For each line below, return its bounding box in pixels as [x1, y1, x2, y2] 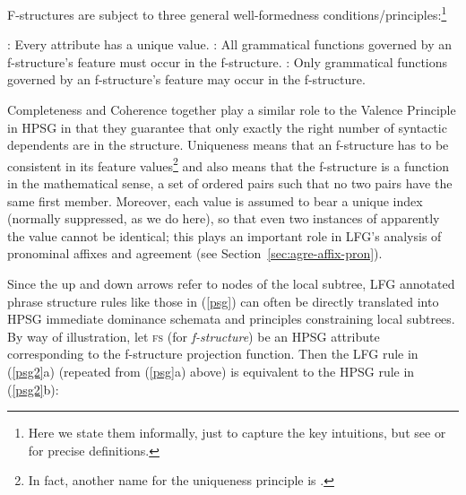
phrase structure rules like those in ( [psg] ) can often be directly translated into [7, 291, 439, 310]
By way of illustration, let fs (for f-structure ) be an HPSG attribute [7, 326, 380, 345]
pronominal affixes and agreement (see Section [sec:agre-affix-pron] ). [7, 244, 383, 263]
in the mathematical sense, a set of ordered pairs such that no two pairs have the [7, 174, 453, 193]
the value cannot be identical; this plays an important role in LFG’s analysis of [7, 226, 442, 245]
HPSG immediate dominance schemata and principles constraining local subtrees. [7, 309, 455, 328]
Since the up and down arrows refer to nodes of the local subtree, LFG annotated [7, 274, 455, 293]
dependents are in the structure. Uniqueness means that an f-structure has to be [7, 135, 449, 154]
